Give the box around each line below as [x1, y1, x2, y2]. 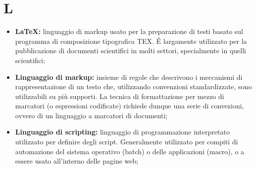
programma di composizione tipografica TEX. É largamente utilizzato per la [15, 35, 247, 46]
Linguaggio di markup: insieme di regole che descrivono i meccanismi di [15, 71, 243, 82]
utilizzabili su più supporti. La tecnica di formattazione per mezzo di [15, 91, 224, 101]
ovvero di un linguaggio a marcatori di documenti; [15, 110, 168, 120]
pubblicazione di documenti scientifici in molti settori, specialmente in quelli [15, 45, 246, 56]
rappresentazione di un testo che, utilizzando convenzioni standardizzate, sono [15, 81, 252, 92]
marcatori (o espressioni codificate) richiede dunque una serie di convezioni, [15, 101, 244, 111]
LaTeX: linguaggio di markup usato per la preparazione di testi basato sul [15, 26, 244, 36]
